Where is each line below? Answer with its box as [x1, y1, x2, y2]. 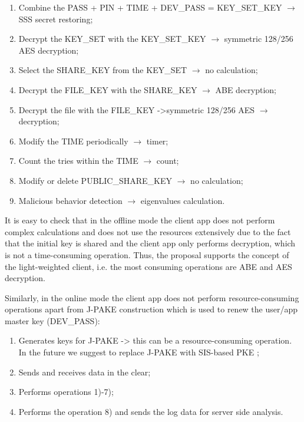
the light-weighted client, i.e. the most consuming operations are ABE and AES [5, 260, 292, 272]
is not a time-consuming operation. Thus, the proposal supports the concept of [5, 248, 289, 261]
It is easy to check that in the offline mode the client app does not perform [5, 214, 275, 226]
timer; [146, 134, 168, 147]
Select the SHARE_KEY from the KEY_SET [18, 64, 187, 76]
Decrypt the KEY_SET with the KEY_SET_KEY [18, 32, 206, 45]
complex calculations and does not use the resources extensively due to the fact [5, 225, 291, 238]
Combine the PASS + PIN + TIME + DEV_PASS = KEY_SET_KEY [18, 1, 282, 13]
